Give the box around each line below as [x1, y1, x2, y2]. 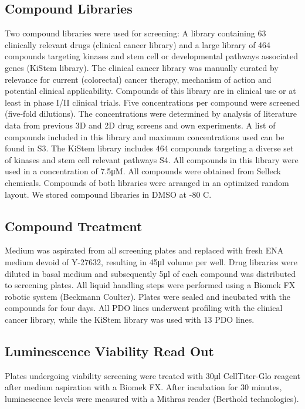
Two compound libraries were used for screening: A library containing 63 [5, 27, 266, 39]
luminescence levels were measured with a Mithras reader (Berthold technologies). [5, 392, 299, 404]
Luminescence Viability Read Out [5, 342, 214, 360]
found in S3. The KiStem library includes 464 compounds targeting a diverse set [5, 142, 294, 154]
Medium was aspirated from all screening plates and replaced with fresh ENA [5, 244, 284, 256]
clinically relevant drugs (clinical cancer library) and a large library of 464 [5, 38, 271, 50]
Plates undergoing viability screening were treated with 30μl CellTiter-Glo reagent [5, 369, 301, 381]
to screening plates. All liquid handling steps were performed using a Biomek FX [5, 279, 296, 291]
